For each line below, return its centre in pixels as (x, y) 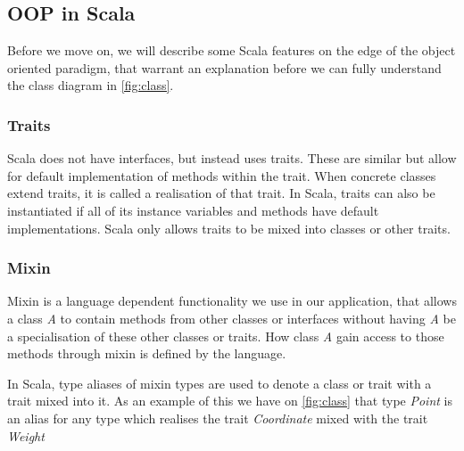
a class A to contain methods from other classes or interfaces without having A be (232, 318)
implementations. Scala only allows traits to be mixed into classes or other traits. (229, 228)
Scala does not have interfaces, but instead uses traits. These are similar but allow (232, 158)
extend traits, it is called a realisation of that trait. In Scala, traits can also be (221, 193)
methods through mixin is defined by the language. (147, 353)
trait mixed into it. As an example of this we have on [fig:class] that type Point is (230, 401)
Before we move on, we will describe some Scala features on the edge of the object (232, 50)
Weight (26, 435)
